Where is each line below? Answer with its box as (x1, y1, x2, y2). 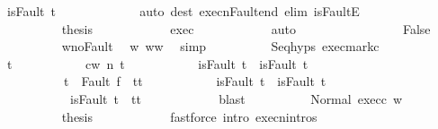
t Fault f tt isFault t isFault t (63, 72, 326, 90)
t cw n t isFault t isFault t (6, 54, 308, 73)
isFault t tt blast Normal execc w (69, 89, 403, 107)
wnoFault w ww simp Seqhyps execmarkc (61, 37, 380, 56)
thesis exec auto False (61, 19, 431, 38)
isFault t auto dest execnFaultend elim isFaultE (6, 2, 360, 20)
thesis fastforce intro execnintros (61, 107, 317, 125)
